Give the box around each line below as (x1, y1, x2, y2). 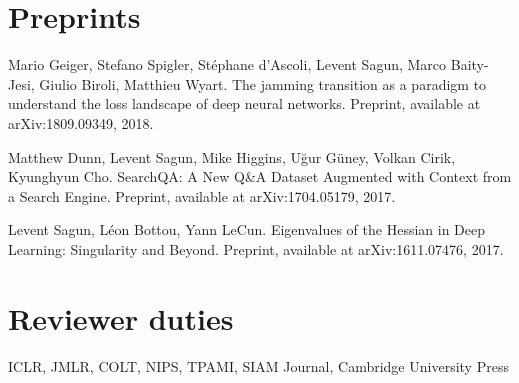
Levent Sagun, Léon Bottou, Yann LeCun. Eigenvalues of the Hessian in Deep (8, 219, 486, 240)
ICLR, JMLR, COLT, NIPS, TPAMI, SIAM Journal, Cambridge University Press (8, 355, 509, 376)
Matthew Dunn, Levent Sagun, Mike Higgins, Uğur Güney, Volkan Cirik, (8, 146, 456, 167)
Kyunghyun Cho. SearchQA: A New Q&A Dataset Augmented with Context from (8, 166, 512, 187)
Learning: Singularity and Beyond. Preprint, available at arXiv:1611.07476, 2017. (8, 238, 504, 259)
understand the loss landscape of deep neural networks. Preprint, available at (8, 93, 481, 114)
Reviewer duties (8, 297, 234, 338)
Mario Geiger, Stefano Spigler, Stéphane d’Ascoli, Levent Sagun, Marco (8, 54, 447, 75)
